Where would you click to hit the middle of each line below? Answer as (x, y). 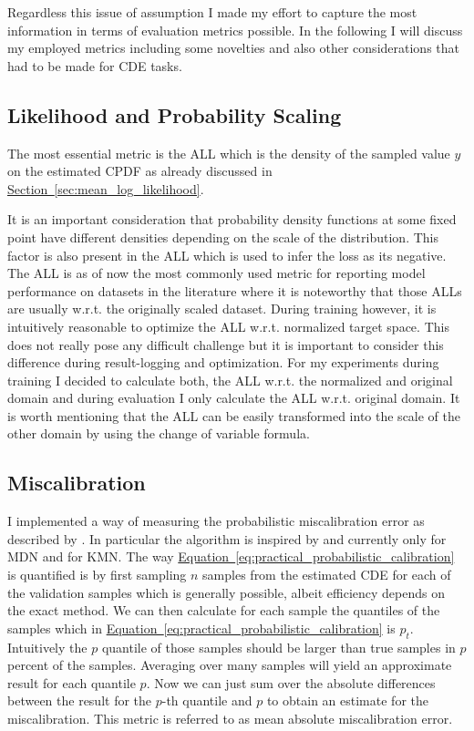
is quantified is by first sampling (97, 575)
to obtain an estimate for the (347, 700)
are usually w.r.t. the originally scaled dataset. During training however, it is (222, 309)
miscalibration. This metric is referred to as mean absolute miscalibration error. (230, 719)
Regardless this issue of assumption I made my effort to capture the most (212, 12)
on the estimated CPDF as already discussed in (140, 171)
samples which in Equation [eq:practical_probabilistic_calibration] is (201, 628)
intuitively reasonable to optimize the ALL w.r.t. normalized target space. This (228, 326)
